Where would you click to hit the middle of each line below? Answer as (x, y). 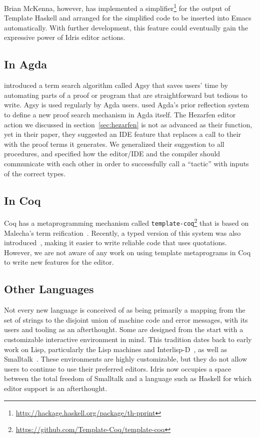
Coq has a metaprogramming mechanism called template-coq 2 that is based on (126, 222)
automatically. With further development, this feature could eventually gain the (126, 27)
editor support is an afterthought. (56, 388)
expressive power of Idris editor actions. (65, 37)
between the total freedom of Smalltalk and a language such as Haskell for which (128, 378)
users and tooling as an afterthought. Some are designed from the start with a (124, 329)
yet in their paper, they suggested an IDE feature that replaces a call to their (123, 134)
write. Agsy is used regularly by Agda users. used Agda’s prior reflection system (127, 105)
